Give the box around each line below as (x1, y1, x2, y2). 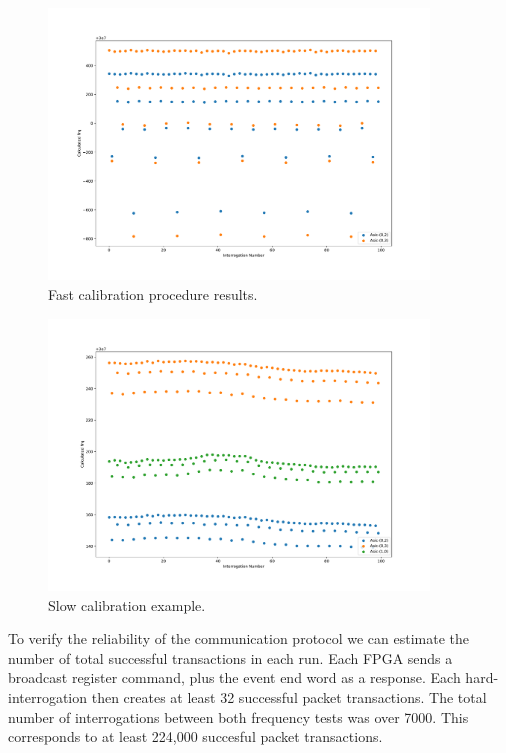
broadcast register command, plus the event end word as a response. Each (8, 667, 461, 688)
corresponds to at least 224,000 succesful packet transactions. (8, 726, 383, 747)
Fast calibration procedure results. (48, 284, 258, 304)
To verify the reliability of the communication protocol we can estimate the (8, 628, 470, 649)
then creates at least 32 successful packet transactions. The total (91, 686, 487, 707)
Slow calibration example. (48, 594, 206, 615)
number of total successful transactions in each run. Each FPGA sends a (8, 647, 453, 668)
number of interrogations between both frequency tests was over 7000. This (8, 706, 469, 727)
